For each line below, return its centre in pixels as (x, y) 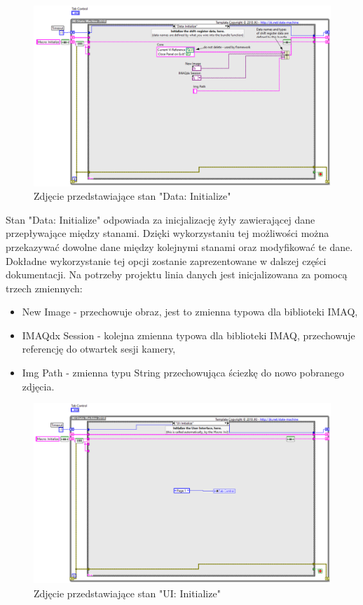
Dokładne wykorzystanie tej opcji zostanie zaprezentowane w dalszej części (166, 260)
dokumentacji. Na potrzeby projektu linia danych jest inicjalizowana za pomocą (177, 274)
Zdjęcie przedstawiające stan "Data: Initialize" (132, 196)
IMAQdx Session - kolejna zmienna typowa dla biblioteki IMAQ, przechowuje (189, 335)
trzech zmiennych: (44, 288)
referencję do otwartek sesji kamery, (99, 349)
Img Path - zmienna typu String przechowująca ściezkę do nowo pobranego (183, 373)
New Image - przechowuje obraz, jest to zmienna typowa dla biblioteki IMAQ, (190, 312)
